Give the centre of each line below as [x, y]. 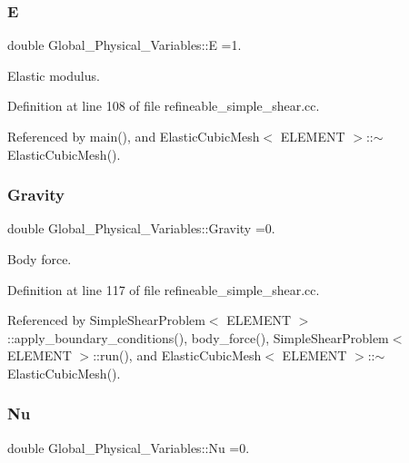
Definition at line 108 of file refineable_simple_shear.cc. [164, 106]
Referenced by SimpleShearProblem [106, 320]
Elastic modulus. [54, 75]
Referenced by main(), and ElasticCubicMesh [134, 136]
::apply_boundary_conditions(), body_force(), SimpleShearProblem [198, 337]
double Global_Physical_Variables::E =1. [125, 45]
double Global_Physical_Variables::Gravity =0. [141, 228]
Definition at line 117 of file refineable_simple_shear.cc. [164, 289]
